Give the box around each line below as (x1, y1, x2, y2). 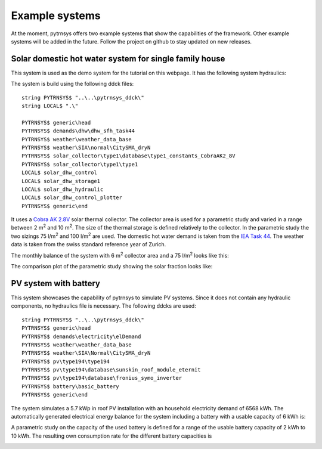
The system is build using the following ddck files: (11, 80, 134, 88)
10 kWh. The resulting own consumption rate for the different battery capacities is (11, 432, 212, 439)
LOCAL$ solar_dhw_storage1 (21, 178, 101, 184)
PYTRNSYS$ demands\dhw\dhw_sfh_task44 (21, 128, 135, 134)
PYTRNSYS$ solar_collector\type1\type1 (21, 161, 138, 168)
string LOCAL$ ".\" (21, 103, 79, 110)
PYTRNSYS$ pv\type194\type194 (21, 358, 110, 365)
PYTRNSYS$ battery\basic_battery (21, 383, 119, 390)
